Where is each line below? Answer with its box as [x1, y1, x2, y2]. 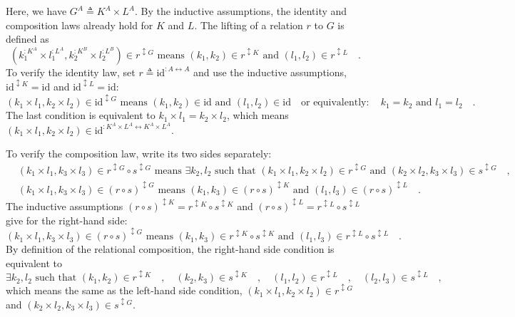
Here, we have [6, 4, 67, 18]
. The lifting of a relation [194, 17, 303, 32]
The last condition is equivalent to [6, 108, 155, 123]
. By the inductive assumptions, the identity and [134, 4, 347, 18]
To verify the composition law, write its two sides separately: [6, 146, 272, 161]
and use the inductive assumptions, [193, 64, 347, 79]
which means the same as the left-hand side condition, [6, 283, 243, 298]
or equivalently [301, 98, 367, 108]
